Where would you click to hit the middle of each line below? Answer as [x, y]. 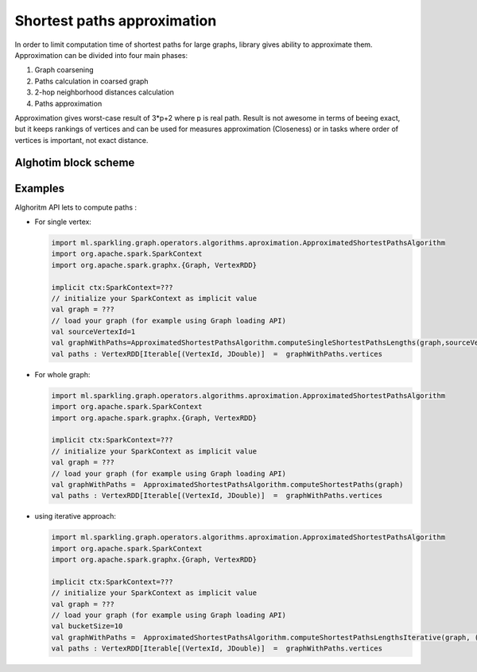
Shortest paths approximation [116, 21]
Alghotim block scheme [75, 163]
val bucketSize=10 [87, 626]
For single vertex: [63, 222]
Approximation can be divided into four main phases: [101, 55]
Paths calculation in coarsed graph [91, 81]
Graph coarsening [64, 70]
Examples [40, 188]
